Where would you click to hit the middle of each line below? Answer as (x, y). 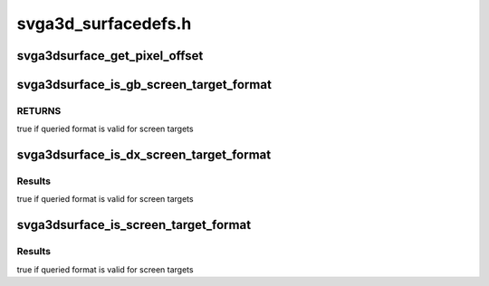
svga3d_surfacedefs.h (104, 24)
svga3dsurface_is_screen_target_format (134, 225)
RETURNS (39, 110)
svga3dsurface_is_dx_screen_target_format (144, 155)
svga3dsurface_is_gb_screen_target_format (144, 85)
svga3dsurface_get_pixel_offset (110, 56)
